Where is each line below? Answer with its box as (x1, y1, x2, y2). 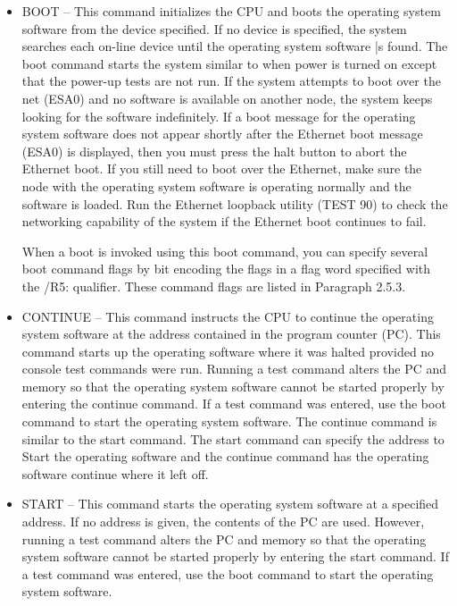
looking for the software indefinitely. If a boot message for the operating (21, 106, 416, 125)
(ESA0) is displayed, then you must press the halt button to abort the (21, 141, 407, 160)
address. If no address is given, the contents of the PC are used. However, (21, 512, 425, 531)
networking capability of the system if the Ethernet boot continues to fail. (21, 212, 427, 231)
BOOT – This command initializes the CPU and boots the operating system (21, 2, 441, 20)
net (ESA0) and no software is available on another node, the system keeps (21, 88, 433, 107)
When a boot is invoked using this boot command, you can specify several (21, 241, 428, 260)
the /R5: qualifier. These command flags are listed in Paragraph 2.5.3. (21, 276, 406, 295)
